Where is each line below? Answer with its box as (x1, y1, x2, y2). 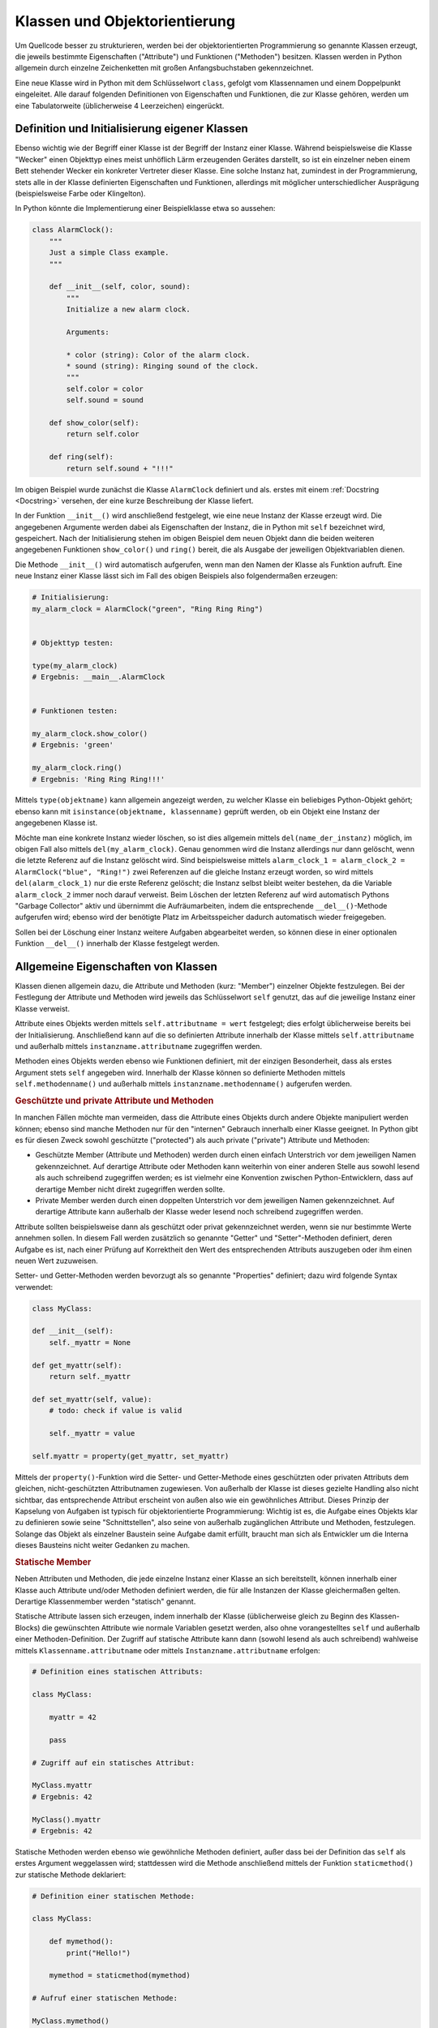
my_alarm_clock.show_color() (32, 728, 148, 738)
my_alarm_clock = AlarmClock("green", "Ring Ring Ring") (32, 604, 264, 613)
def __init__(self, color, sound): (49, 282, 191, 291)
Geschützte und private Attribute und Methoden (15, 1095, 214, 1106)
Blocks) (15, 1622, 41, 1632)
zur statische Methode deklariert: (15, 1870, 127, 1880)
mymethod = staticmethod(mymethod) (49, 1971, 191, 1980)
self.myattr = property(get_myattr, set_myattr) (32, 1451, 230, 1460)
